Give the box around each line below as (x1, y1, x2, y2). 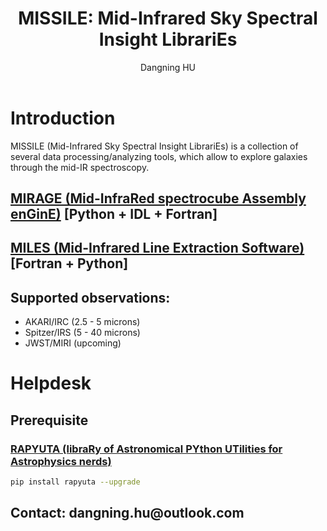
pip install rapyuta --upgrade (10, 477, 141, 487)
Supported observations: (10, 289, 171, 306)
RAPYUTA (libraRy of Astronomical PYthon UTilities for (10, 442, 283, 456)
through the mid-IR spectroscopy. (10, 161, 150, 173)
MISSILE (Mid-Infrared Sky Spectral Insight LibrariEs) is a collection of (10, 140, 299, 152)
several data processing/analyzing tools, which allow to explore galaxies (10, 150, 308, 162)
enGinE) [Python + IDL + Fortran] (10, 206, 218, 223)
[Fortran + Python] (10, 255, 129, 272)
